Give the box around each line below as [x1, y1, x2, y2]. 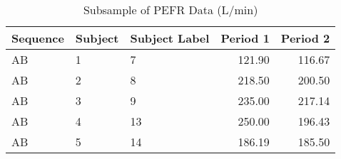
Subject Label [130, 30, 210, 46]
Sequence [11, 30, 64, 46]
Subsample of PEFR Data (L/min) [83, 1, 258, 18]
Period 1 [220, 30, 270, 46]
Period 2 [280, 30, 330, 46]
